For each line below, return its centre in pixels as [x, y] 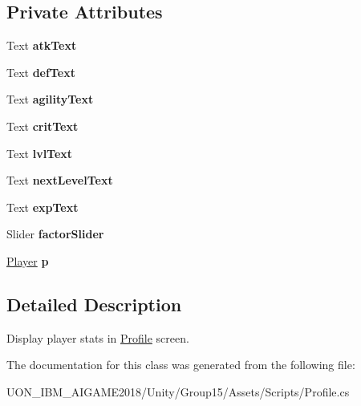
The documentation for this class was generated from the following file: [181, 365]
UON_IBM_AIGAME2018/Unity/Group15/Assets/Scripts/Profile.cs [178, 391]
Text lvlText [40, 153]
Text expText [43, 207]
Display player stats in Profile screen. [98, 337]
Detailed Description [94, 304]
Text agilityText [50, 99]
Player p [28, 260]
